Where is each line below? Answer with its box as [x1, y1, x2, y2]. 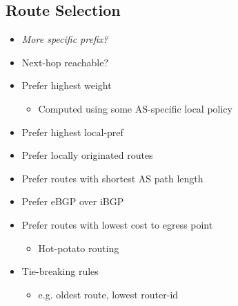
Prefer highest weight [21, 78, 112, 93]
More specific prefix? [21, 32, 108, 46]
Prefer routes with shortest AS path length [21, 171, 204, 185]
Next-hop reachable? [21, 55, 109, 69]
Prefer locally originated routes [21, 148, 153, 162]
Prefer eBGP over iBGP [21, 194, 124, 209]
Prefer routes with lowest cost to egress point [21, 217, 213, 231]
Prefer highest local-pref [21, 124, 123, 139]
